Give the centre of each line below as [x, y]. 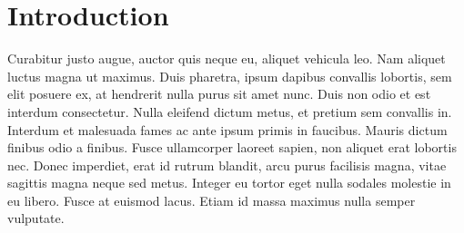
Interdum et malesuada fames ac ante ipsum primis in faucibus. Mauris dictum [227, 129]
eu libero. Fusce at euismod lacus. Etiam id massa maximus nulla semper [212, 200]
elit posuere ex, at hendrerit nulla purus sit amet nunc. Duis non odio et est [219, 94]
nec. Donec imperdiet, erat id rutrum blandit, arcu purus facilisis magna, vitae [227, 165]
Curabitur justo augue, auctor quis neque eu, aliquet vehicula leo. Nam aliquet [227, 58]
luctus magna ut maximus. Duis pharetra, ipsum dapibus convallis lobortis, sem [230, 76]
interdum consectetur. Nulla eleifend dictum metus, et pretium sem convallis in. [230, 111]
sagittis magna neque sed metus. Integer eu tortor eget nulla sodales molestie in [229, 183]
